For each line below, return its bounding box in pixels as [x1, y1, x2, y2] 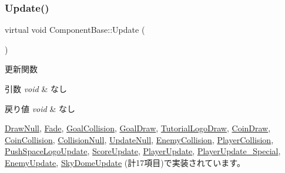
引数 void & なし [5, 83, 67, 94]
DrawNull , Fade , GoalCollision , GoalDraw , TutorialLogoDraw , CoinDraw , [5, 122, 271, 134]
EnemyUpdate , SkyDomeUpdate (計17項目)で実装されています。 [5, 156, 245, 168]
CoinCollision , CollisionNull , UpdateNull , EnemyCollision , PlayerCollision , [5, 133, 274, 145]
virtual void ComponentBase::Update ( [5, 23, 145, 36]
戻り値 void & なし [5, 102, 75, 114]
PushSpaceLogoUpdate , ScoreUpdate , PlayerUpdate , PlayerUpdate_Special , [5, 145, 281, 157]
